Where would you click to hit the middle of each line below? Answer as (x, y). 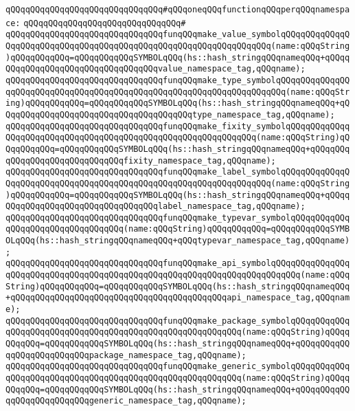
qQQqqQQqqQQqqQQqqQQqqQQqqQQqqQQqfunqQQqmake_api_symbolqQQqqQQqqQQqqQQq (178, 264)
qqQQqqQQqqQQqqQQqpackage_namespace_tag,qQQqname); (126, 355)
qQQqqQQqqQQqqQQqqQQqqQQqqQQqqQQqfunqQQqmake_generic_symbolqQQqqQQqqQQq (178, 367)
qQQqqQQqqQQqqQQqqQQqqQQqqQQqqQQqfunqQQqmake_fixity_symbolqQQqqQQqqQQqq (178, 126)
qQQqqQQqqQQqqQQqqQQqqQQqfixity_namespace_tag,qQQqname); (141, 160)
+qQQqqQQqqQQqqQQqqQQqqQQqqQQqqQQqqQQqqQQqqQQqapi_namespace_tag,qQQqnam (178, 298)
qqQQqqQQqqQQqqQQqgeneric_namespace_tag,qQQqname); (126, 401)
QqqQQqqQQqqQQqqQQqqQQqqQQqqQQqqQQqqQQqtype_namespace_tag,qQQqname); (170, 114)
